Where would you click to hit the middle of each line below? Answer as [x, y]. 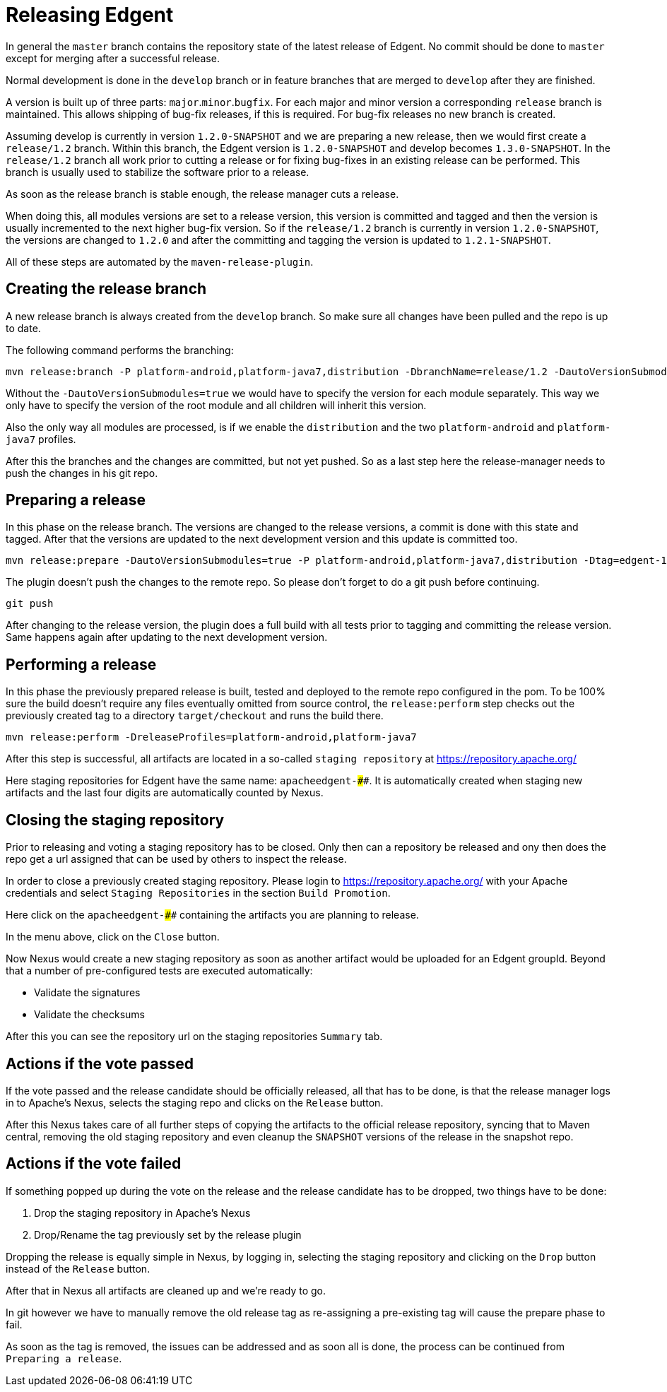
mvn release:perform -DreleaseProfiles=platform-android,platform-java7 [211, 737]
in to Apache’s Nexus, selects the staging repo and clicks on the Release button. [195, 1102]
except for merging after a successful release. [113, 58]
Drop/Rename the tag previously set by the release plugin [168, 1234]
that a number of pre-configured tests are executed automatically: [159, 971]
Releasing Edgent [90, 15]
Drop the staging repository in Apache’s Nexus [142, 1213]
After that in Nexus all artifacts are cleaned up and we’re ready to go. [166, 1290]
